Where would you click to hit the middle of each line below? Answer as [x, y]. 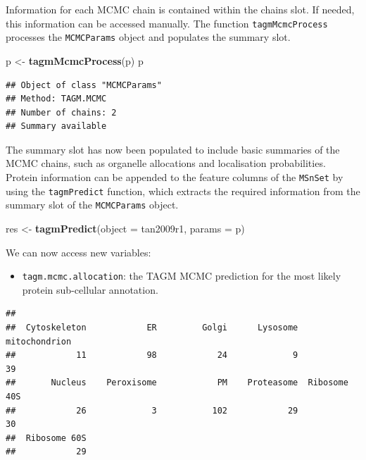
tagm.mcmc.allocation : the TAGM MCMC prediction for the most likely [182, 276]
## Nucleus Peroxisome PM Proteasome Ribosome [177, 383]
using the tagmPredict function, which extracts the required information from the [183, 191]
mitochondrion [39, 341]
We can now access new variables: [78, 252]
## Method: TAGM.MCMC [56, 99]
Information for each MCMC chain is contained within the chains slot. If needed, [180, 9]
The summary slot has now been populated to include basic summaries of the [173, 149]
